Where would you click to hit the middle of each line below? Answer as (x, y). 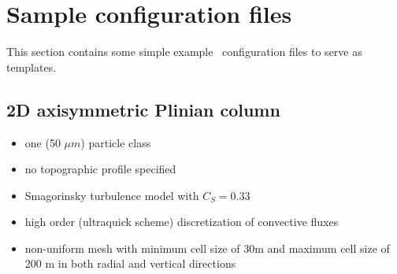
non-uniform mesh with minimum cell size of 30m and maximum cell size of (207, 248)
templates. (32, 67)
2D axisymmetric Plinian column (143, 109)
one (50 (43, 142)
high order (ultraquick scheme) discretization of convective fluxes (182, 222)
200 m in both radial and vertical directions (130, 263)
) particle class (116, 142)
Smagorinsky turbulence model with (112, 195)
